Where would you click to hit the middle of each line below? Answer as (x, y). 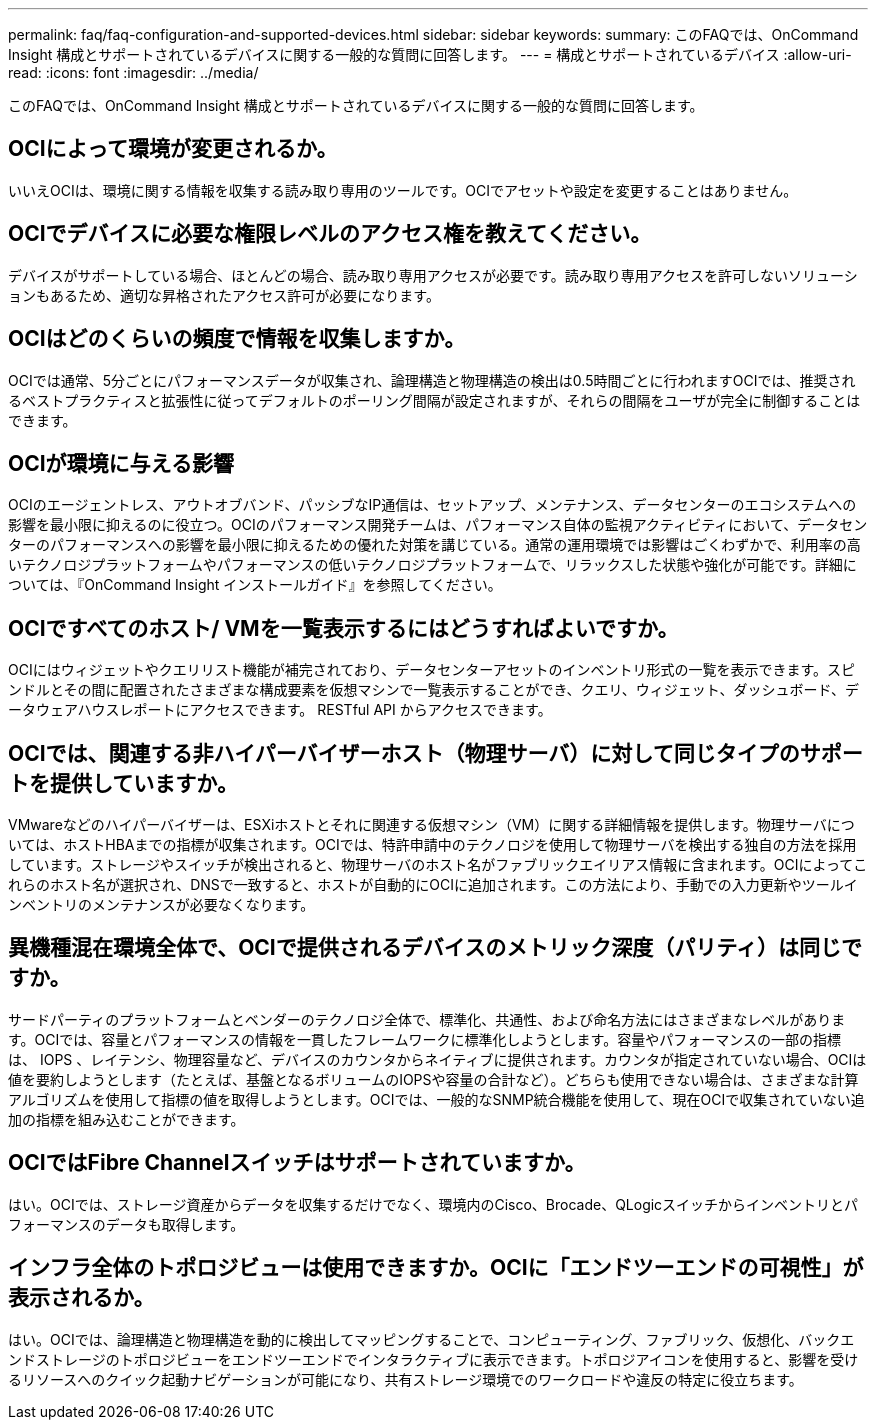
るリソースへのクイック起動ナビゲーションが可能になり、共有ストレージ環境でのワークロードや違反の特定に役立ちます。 (405, 1379)
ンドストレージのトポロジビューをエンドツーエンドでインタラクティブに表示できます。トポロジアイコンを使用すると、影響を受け (433, 1359)
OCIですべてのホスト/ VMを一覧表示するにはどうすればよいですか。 (343, 628)
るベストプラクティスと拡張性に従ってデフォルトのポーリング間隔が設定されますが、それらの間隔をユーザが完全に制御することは (434, 400)
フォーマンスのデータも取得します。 (126, 1224)
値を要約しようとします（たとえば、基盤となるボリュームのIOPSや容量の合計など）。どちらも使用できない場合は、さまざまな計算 (433, 1079)
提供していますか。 (143, 783)
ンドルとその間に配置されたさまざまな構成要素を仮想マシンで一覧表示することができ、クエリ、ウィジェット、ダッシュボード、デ (433, 690)
